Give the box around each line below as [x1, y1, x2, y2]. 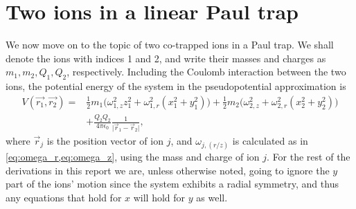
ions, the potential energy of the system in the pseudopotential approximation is [6, 79, 346, 93]
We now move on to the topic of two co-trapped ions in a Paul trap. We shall [6, 37, 334, 52]
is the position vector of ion [46, 133, 163, 147]
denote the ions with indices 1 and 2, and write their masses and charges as [6, 51, 326, 65]
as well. [196, 190, 228, 204]
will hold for [133, 190, 186, 204]
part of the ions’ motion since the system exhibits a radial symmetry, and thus [6, 176, 339, 191]
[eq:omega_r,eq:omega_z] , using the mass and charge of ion [6, 149, 260, 164]
